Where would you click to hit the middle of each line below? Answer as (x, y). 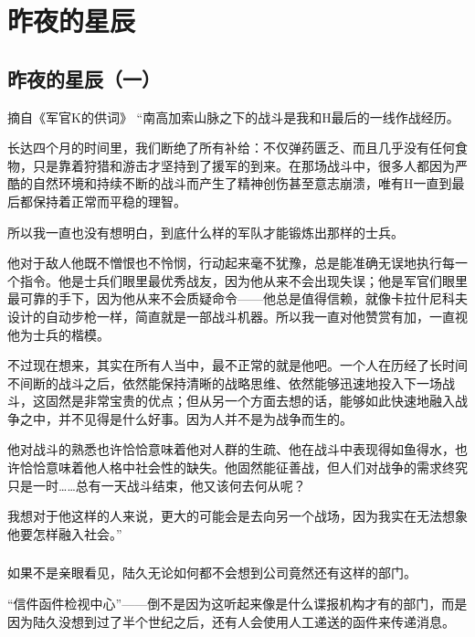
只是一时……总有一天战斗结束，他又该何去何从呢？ (157, 485)
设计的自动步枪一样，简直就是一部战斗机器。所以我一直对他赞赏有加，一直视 (237, 316)
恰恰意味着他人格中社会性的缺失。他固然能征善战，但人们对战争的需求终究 (243, 467)
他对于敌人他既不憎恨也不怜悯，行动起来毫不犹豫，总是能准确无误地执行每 (231, 263)
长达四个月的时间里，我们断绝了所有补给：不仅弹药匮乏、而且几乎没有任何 (231, 148)
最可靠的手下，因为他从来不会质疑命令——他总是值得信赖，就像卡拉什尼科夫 (237, 298)
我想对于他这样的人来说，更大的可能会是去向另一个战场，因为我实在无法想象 (237, 516)
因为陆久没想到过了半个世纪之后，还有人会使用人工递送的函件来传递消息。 (231, 621)
